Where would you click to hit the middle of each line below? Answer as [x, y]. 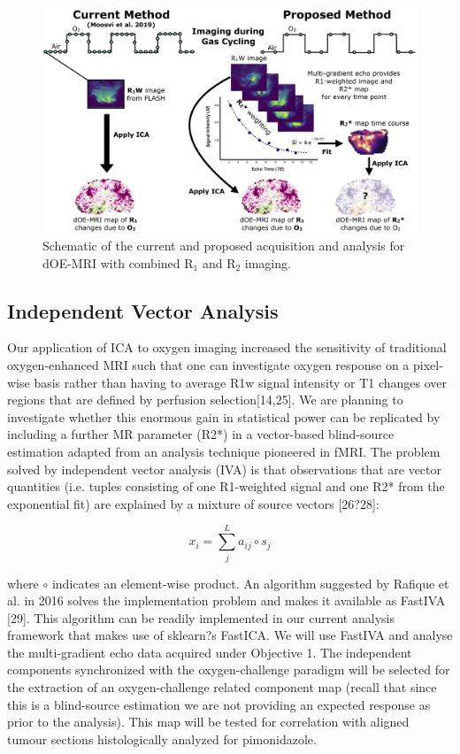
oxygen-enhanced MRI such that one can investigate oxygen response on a [208, 365]
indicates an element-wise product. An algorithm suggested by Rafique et [250, 583]
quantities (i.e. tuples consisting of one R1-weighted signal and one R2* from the [226, 486]
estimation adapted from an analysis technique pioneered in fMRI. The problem [224, 452]
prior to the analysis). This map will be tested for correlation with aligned [208, 722]
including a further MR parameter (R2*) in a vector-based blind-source [201, 434]
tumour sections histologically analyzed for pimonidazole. [162, 739]
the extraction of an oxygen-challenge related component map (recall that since [222, 687]
